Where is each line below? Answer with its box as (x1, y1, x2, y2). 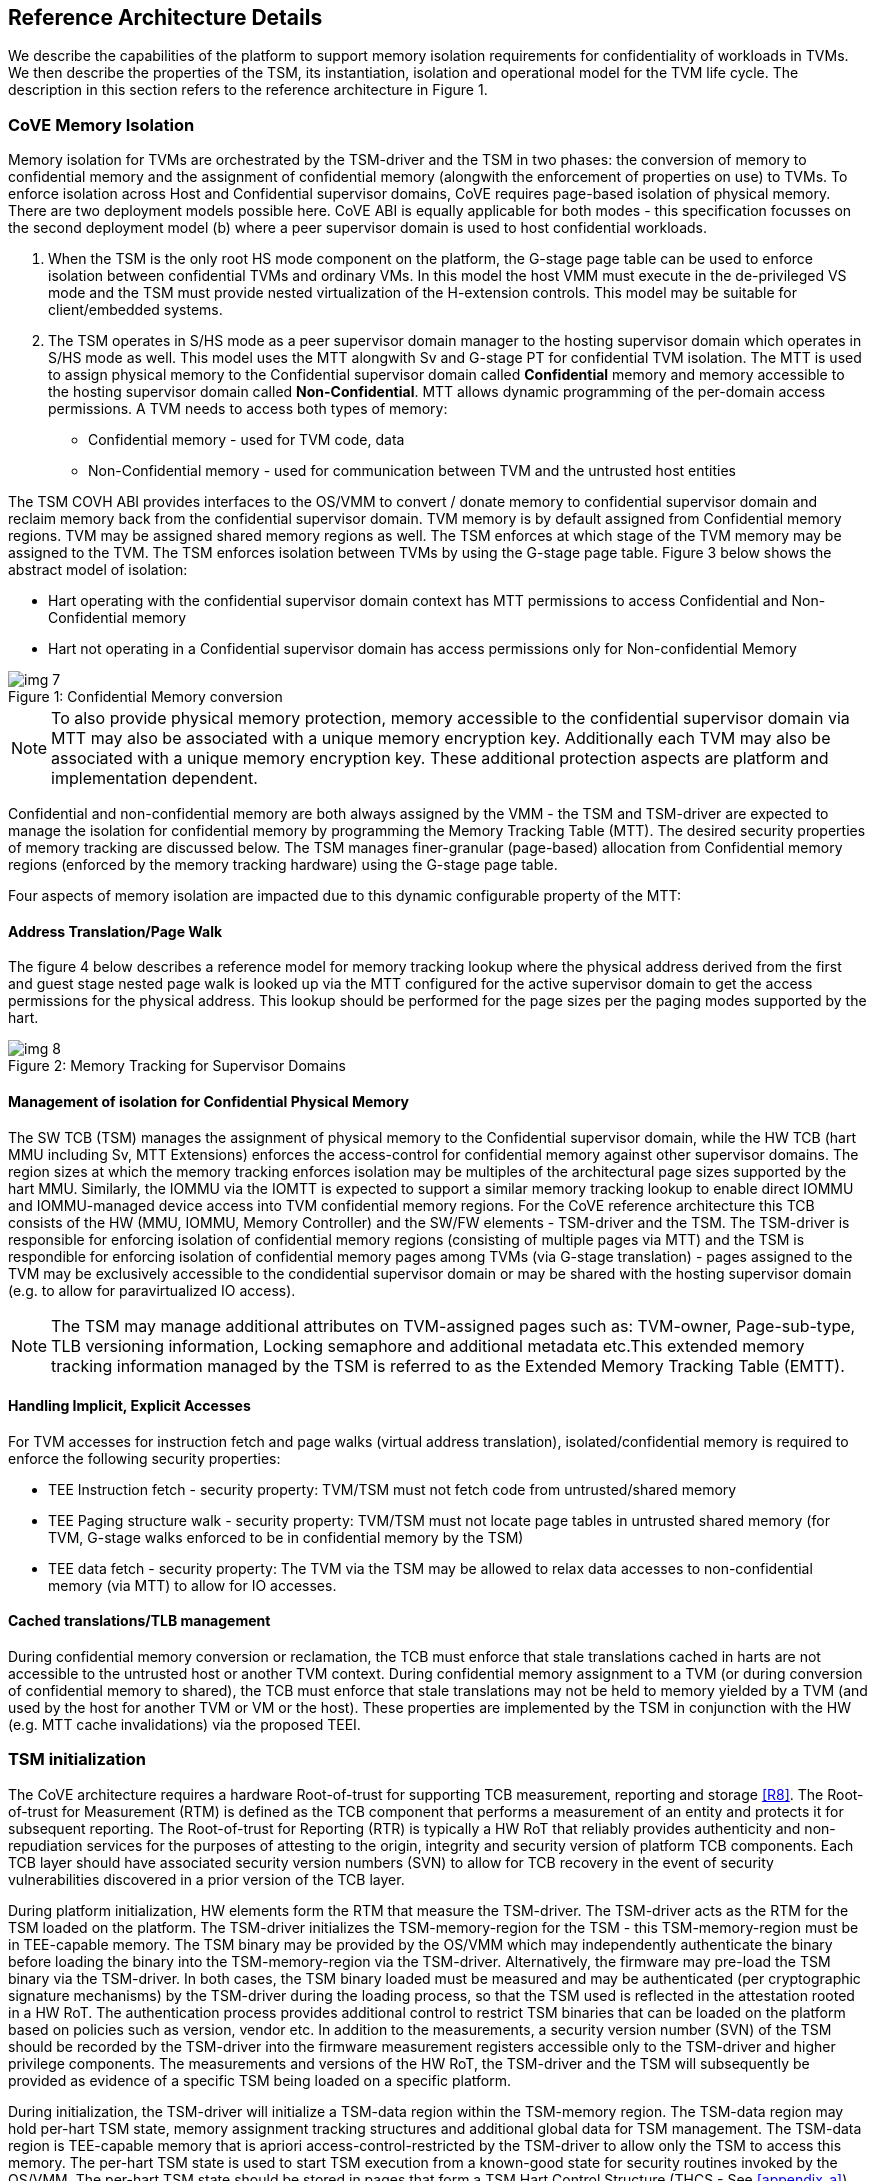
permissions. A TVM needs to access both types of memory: (48, 400, 448, 418)
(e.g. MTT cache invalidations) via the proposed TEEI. (8, 1716, 361, 1734)
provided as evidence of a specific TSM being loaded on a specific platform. (8, 2071, 511, 2089)
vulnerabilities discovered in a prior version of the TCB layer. (8, 1870, 405, 1888)
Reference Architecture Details (8, 5, 323, 30)
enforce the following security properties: (8, 1449, 281, 1467)
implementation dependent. (51, 768, 258, 789)
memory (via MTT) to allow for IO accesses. (48, 1576, 337, 1594)
